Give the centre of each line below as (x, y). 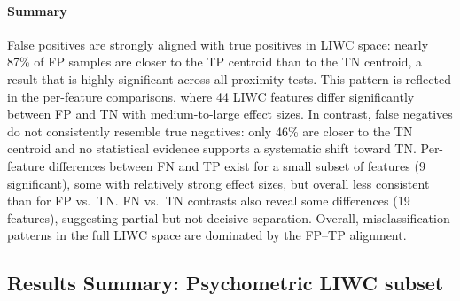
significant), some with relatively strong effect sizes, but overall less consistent (218, 183)
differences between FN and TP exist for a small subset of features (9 (237, 165)
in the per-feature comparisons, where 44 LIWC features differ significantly (211, 96)
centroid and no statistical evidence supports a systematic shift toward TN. (212, 148)
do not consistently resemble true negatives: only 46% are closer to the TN (210, 131)
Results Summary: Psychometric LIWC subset (226, 283)
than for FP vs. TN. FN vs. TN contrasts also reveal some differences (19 (209, 201)
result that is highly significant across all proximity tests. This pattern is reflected (229, 78)
